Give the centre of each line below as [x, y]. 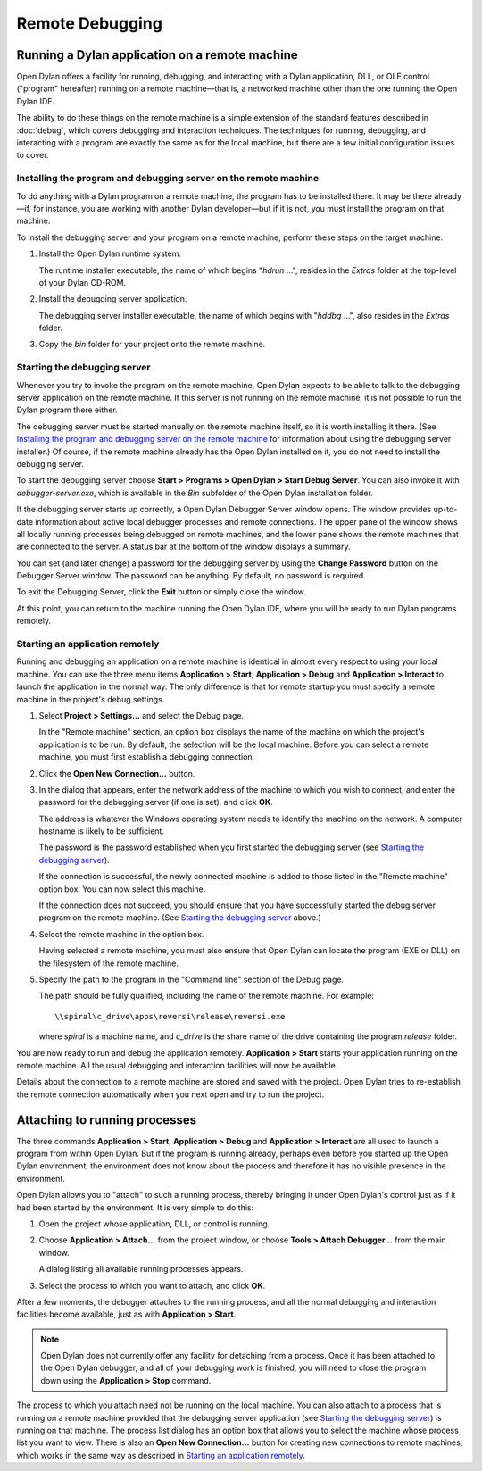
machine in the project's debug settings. [91, 699]
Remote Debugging [89, 23]
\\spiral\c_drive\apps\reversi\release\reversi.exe [170, 1016]
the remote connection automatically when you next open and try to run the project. [170, 1094]
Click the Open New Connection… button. [117, 773]
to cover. [33, 155]
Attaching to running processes [106, 1120]
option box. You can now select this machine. [122, 889]
